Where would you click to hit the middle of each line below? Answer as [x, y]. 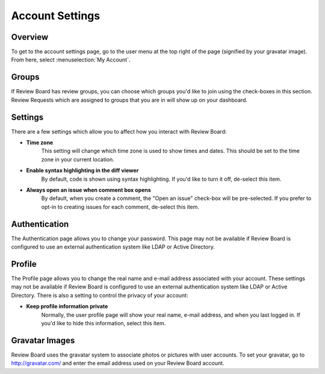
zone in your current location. [78, 159]
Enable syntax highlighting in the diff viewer [82, 170]
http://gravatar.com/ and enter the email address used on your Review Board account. [118, 363]
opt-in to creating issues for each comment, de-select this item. [120, 207]
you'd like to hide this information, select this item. [104, 323]
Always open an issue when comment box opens [89, 190]
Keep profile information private [67, 307]
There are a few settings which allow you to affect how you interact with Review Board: [119, 131]
